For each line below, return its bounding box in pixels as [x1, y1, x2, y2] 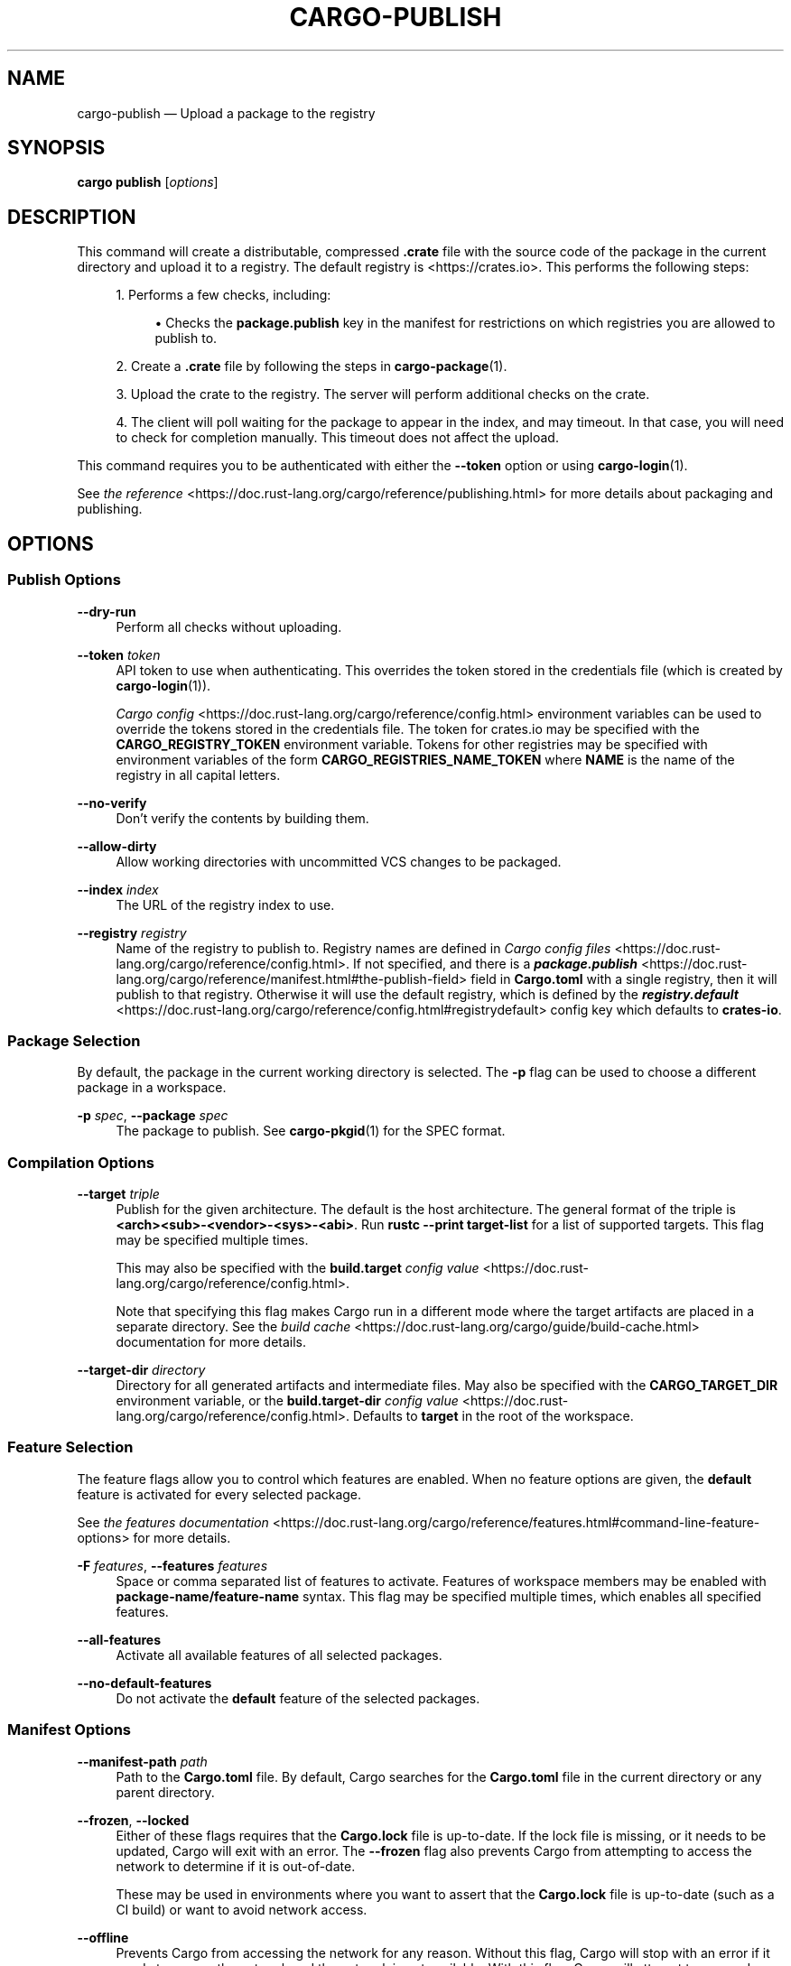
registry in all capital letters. [116, 766, 281, 783]
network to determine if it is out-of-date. [116, 1858, 356, 1874]
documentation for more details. [116, 1334, 307, 1349]
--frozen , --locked [77, 1812, 190, 1828]
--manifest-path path [77, 1753, 208, 1769]
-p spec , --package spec [77, 1108, 228, 1124]
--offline [77, 1929, 129, 1945]
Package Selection [7, 1031, 141, 1050]
